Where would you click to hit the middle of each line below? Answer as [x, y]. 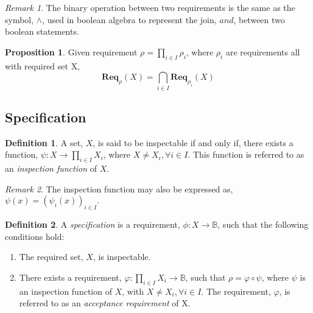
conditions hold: [35, 236]
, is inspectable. [122, 257]
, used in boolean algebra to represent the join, [129, 19]
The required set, [51, 257]
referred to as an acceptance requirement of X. [105, 303]
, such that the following [263, 224]
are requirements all [263, 51]
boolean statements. [42, 31]
